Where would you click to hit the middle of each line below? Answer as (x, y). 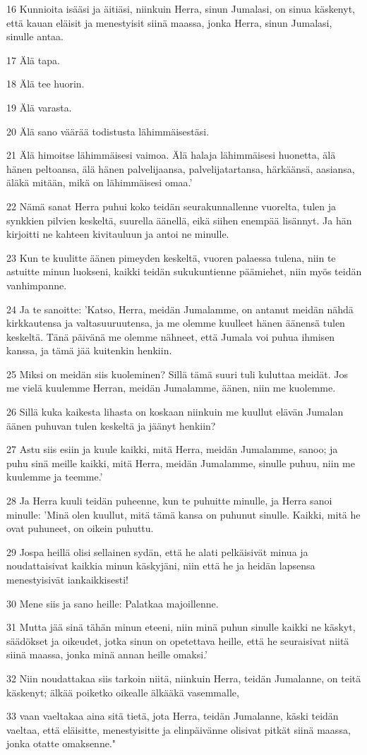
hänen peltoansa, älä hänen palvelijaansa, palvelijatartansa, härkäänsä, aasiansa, (181, 168)
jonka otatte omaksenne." (61, 743)
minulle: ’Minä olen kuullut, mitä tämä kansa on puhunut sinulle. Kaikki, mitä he (183, 514)
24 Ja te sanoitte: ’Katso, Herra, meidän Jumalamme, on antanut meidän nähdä (180, 309)
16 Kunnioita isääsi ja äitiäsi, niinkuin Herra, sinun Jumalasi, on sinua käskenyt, (181, 8)
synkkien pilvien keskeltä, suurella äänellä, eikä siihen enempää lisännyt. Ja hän (179, 220)
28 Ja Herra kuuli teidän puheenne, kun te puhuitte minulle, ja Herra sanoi (169, 501)
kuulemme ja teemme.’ (55, 477)
